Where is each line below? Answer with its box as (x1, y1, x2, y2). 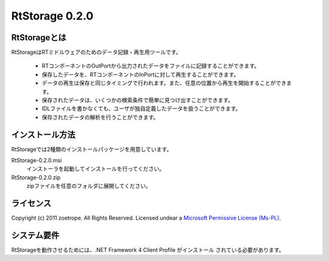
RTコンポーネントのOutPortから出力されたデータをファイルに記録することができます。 (41, 62, 260, 70)
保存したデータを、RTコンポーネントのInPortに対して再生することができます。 (41, 71, 239, 78)
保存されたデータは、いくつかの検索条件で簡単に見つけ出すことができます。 (41, 96, 234, 104)
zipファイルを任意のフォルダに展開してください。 (26, 182, 152, 190)
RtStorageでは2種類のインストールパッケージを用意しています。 (11, 145, 172, 152)
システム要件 (11, 230, 60, 240)
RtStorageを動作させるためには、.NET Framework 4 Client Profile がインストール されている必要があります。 (11, 246, 285, 254)
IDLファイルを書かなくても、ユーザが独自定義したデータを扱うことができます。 (41, 105, 241, 112)
